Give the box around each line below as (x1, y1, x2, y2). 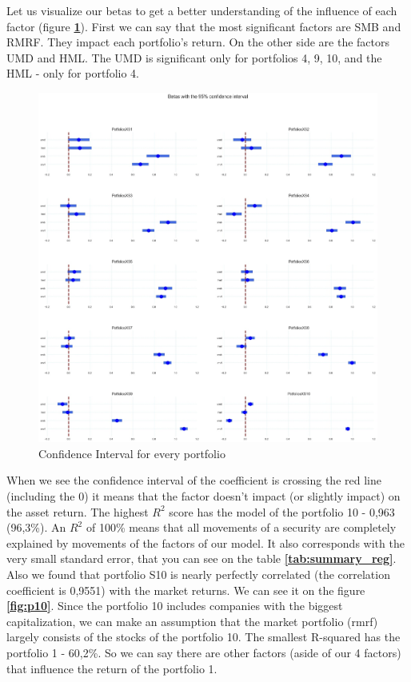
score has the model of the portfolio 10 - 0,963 (169, 503, 395, 520)
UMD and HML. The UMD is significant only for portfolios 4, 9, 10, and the (6, 49, 382, 66)
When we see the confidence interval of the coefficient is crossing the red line (6, 472, 381, 489)
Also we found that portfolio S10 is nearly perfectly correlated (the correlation (6, 565, 390, 582)
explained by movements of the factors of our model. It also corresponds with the (6, 534, 405, 551)
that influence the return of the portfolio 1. (6, 660, 217, 676)
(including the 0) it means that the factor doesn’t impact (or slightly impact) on (6, 487, 401, 504)
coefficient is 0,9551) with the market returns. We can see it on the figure (6, 581, 365, 598)
